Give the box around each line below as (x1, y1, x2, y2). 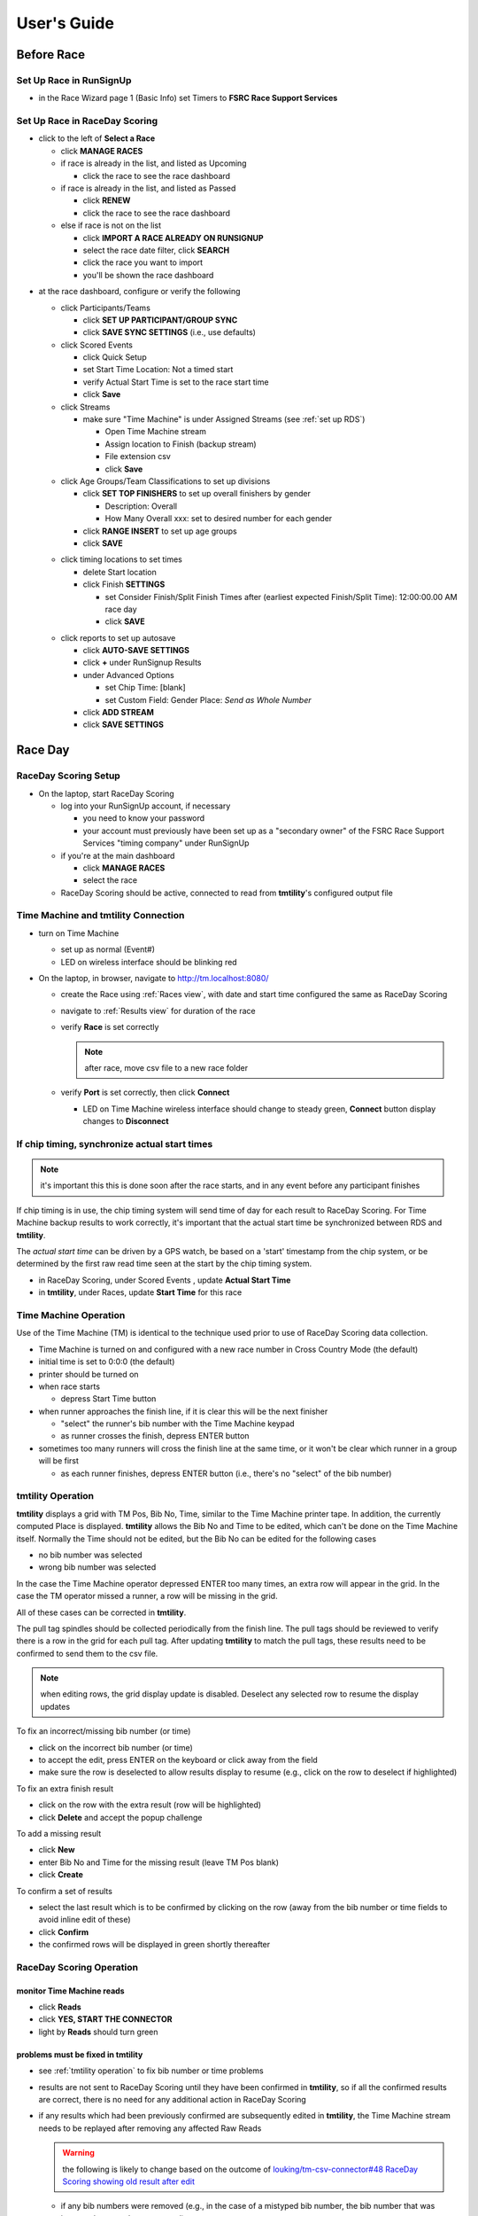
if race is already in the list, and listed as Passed (60, 183, 236, 194)
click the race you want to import (82, 257, 204, 268)
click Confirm (38, 1926, 89, 1937)
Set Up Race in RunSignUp (16, 74, 132, 86)
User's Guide (16, 13, 115, 33)
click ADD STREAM (82, 707, 154, 718)
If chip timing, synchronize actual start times (16, 1137, 213, 1150)
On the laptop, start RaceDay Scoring (38, 788, 174, 799)
